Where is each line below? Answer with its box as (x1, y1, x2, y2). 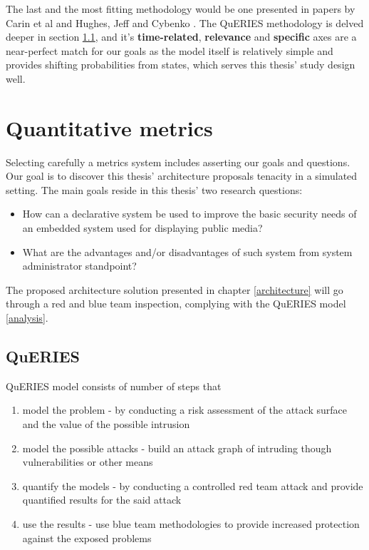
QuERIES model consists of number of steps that (6, 378, 222, 393)
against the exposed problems (22, 530, 152, 545)
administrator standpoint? (22, 258, 137, 273)
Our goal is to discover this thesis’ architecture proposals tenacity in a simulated (6, 168, 358, 183)
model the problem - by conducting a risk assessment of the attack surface (22, 402, 347, 417)
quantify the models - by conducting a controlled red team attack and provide (22, 478, 363, 493)
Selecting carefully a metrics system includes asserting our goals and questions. (6, 154, 350, 169)
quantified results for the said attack (22, 492, 182, 507)
